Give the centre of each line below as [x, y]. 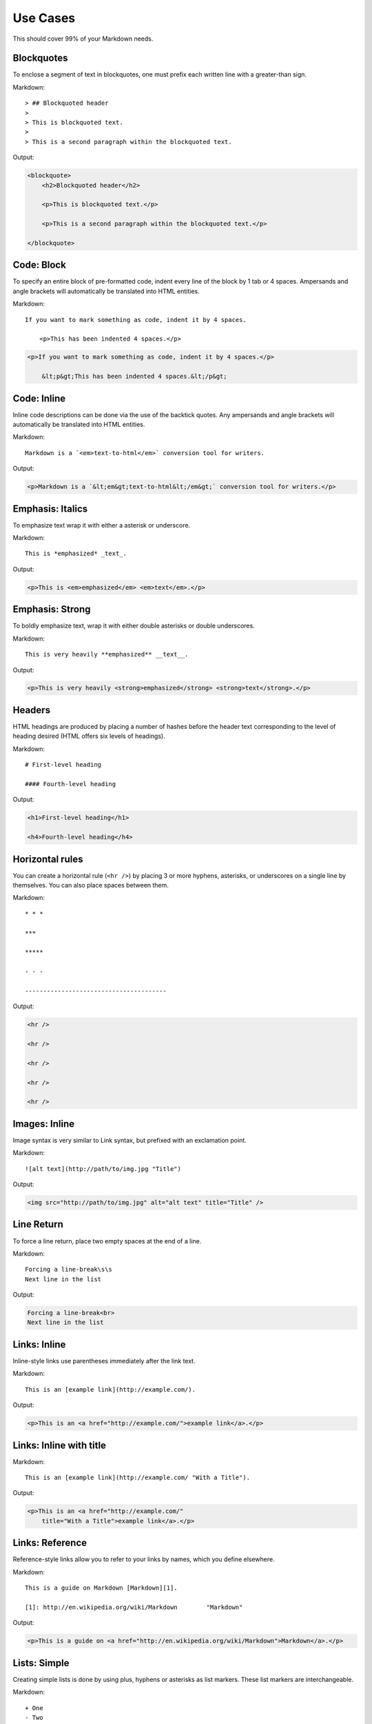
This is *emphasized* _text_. [76, 554]
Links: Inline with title [60, 1445]
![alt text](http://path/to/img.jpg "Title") [103, 1169]
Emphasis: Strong [52, 609]
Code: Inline [39, 398]
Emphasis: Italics [50, 509]
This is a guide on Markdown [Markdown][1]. [102, 1588]
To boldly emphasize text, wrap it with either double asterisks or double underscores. [134, 626]
